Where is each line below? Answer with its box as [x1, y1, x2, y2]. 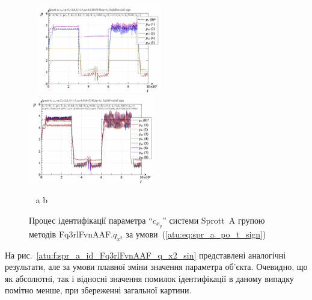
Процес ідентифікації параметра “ [29, 214, 153, 226]
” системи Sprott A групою [162, 214, 265, 226]
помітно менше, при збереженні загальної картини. [5, 284, 192, 296]
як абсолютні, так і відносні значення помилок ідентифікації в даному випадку [5, 272, 294, 284]
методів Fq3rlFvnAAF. [29, 227, 113, 240]
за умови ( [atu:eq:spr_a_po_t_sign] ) [126, 227, 266, 240]
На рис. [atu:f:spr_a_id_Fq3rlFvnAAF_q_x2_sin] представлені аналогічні [5, 248, 286, 261]
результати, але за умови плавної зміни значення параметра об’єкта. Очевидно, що [5, 260, 308, 273]
